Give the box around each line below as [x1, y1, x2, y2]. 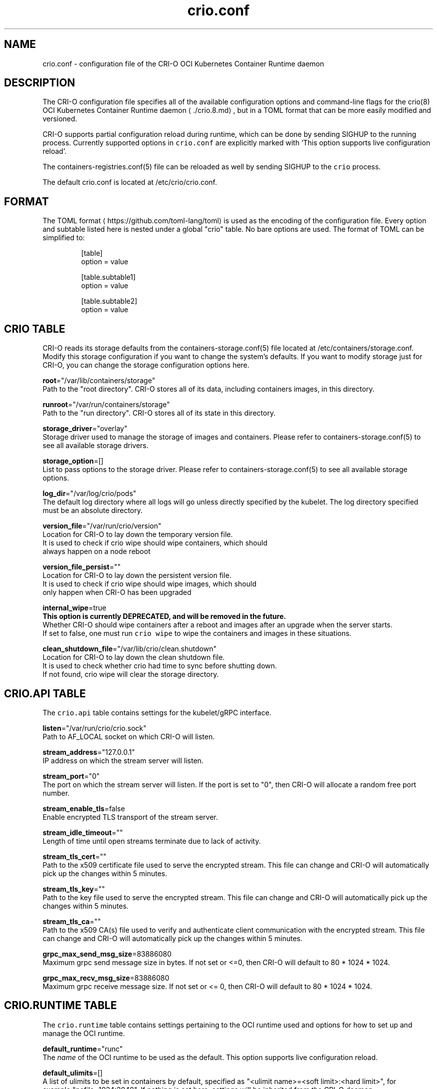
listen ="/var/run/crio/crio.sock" [42, 723, 147, 732]
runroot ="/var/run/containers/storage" [42, 400, 170, 409]
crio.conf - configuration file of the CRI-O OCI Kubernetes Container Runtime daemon [42, 59, 324, 68]
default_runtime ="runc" [42, 1044, 123, 1053]
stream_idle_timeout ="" [42, 828, 123, 837]
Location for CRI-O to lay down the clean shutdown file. [42, 653, 225, 662]
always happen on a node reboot [42, 547, 151, 556]
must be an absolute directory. [42, 506, 143, 515]
